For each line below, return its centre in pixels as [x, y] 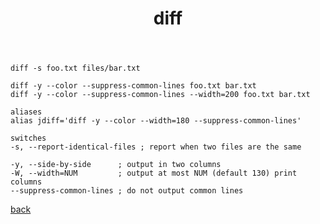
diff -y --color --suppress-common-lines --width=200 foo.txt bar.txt [160, 95]
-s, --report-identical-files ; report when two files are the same [156, 147]
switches [28, 138]
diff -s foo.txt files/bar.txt [75, 68]
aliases [26, 112]
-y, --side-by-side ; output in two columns [116, 165]
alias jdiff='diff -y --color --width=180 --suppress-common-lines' [156, 121]
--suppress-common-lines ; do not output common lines [127, 191]
